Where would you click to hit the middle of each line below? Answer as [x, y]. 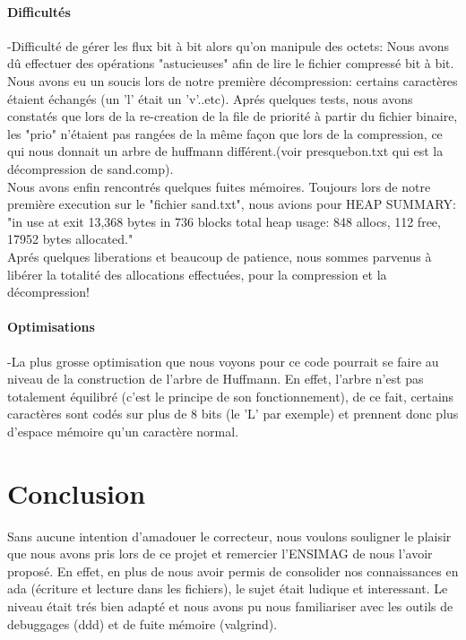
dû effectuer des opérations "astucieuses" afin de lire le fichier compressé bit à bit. [231, 63]
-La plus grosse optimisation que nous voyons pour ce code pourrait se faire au [223, 361]
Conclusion [77, 493]
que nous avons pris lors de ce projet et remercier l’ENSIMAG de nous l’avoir [220, 554]
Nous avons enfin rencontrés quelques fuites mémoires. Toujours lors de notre [219, 186]
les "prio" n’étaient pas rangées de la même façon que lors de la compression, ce [225, 133]
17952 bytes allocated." [70, 239]
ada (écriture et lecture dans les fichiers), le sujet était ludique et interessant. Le [228, 588]
